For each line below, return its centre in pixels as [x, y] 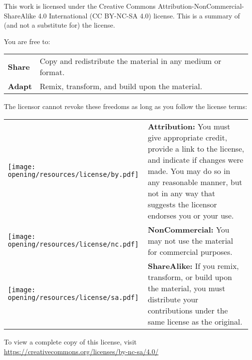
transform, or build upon [190, 277]
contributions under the [188, 310]
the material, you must [186, 288]
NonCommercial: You [189, 229]
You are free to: [27, 41]
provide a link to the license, [196, 148]
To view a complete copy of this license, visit [70, 341]
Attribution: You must [189, 126]
